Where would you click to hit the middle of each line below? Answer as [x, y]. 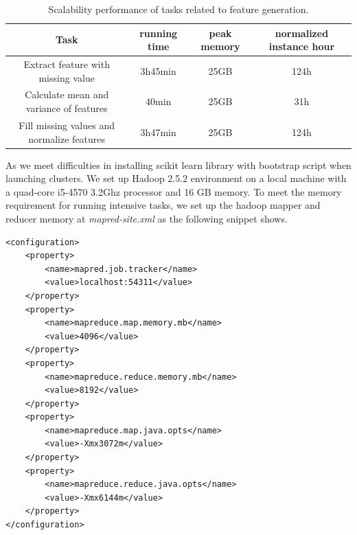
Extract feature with [67, 64]
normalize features [67, 138]
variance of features [67, 108]
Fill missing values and [67, 125]
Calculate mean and [67, 94]
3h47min [158, 132]
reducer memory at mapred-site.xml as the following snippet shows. [147, 218]
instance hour [302, 46]
